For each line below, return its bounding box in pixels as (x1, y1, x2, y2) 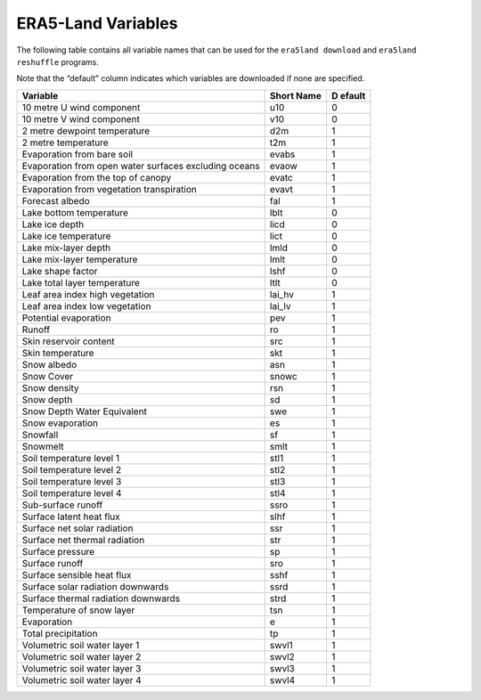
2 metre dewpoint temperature (21, 125, 151, 137)
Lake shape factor (21, 265, 98, 277)
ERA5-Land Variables (16, 13, 178, 33)
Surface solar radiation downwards (21, 580, 169, 592)
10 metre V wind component (21, 112, 140, 125)
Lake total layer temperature (21, 276, 140, 289)
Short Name (269, 89, 322, 102)
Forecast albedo (21, 194, 91, 207)
